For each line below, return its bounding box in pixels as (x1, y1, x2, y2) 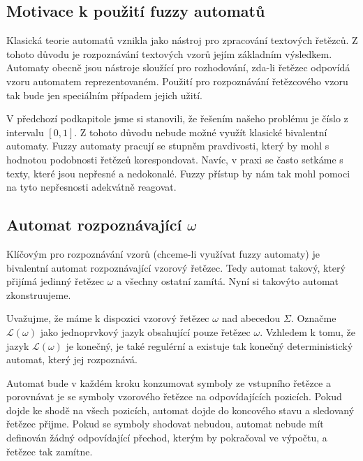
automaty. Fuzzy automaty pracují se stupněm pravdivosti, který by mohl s (6, 138, 329, 153)
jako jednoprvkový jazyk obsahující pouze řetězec (40, 324, 251, 339)
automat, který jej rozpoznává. (6, 352, 138, 367)
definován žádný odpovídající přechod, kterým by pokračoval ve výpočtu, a (6, 430, 327, 445)
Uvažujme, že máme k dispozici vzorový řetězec (6, 311, 209, 325)
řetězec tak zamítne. (6, 444, 93, 458)
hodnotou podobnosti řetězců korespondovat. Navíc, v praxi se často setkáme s (6, 152, 343, 166)
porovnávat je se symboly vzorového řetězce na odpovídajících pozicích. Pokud (6, 389, 342, 404)
